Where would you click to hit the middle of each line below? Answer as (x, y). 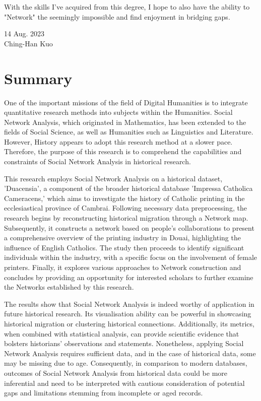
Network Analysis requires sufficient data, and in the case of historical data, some (130, 353)
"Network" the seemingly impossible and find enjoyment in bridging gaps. (117, 16)
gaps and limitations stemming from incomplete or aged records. (104, 393)
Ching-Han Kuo (28, 43)
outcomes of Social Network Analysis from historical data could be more (116, 373)
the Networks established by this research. (69, 287)
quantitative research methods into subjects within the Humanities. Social (118, 112)
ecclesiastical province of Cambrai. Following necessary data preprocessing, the (125, 208)
